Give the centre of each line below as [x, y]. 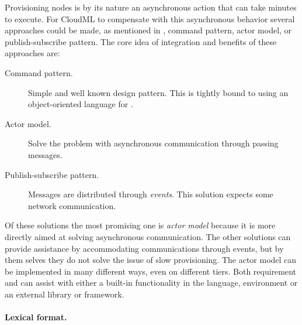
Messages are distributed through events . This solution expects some [151, 194]
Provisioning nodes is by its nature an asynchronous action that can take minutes [151, 7]
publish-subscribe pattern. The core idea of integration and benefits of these [141, 41]
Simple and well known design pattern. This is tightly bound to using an [158, 92]
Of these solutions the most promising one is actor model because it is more [140, 225]
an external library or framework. [65, 294]
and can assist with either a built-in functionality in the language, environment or [151, 283]
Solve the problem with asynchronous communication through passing [153, 143]
